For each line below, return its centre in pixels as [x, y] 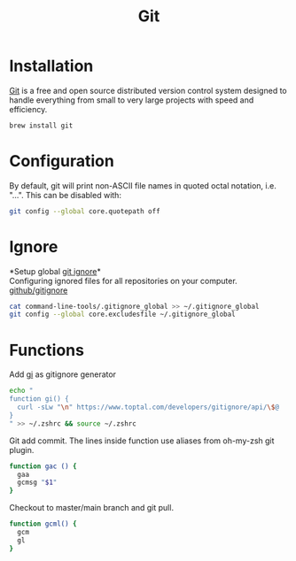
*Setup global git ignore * [55, 271]
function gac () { [43, 466]
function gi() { [39, 399]
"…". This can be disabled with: [66, 195]
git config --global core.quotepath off [85, 211]
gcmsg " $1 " [37, 483]
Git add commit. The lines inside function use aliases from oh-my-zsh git [142, 441]
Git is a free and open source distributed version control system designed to [148, 90]
